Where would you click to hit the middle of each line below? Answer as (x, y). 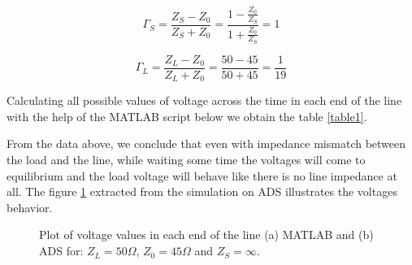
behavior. (30, 207)
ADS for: (61, 251)
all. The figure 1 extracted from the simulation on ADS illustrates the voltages (202, 191)
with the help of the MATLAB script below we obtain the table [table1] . (187, 116)
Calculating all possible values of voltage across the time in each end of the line (204, 100)
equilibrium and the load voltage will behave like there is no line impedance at (202, 175)
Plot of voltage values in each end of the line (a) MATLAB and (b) (206, 235)
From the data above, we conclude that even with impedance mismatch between (206, 143)
